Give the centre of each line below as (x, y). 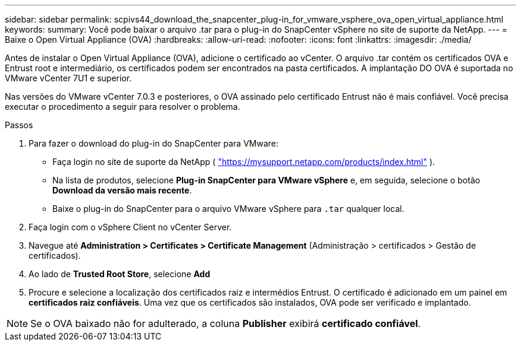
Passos (19, 125)
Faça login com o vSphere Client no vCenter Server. (130, 227)
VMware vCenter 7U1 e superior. (68, 78)
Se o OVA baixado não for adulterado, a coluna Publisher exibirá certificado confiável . (226, 323)
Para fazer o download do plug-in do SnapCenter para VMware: (153, 143)
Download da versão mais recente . (122, 190)
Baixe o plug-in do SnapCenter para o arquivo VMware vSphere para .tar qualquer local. (228, 209)
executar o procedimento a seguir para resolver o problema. (123, 107)
